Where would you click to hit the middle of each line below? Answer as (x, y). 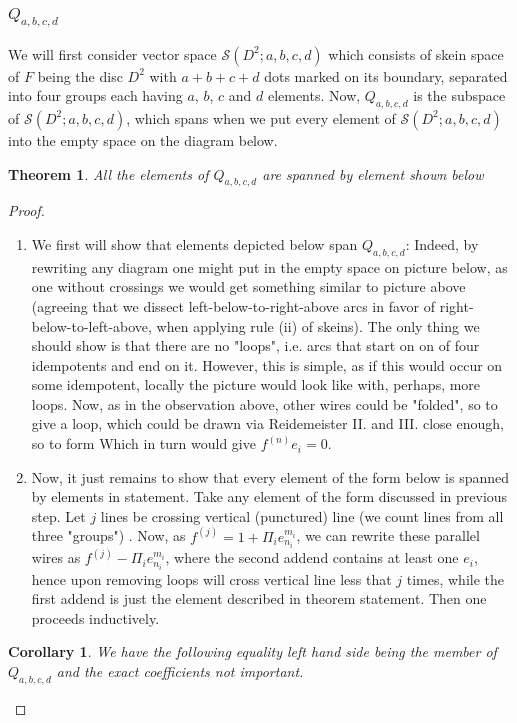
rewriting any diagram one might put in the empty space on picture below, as (269, 266)
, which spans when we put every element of (261, 117)
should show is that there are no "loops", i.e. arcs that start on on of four (255, 345)
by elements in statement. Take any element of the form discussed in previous (269, 496)
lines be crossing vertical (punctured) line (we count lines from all (302, 515)
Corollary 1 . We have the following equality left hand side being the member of (252, 651)
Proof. (26, 210)
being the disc (80, 75)
